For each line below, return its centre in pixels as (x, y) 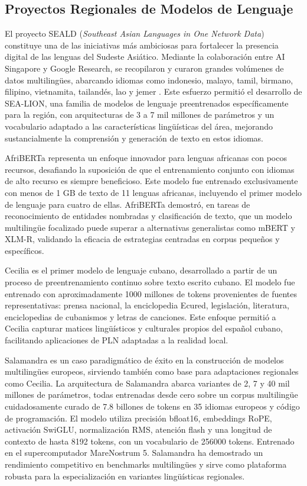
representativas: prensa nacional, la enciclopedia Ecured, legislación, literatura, (147, 305)
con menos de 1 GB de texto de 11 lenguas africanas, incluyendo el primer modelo (153, 192)
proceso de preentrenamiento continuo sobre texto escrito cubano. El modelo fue (150, 282)
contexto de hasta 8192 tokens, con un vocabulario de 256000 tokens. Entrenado (150, 441)
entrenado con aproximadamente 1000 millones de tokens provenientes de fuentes (151, 293)
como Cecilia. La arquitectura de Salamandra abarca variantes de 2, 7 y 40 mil (147, 383)
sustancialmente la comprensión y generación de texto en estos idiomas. (134, 138)
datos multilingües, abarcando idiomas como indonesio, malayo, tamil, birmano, (149, 80)
